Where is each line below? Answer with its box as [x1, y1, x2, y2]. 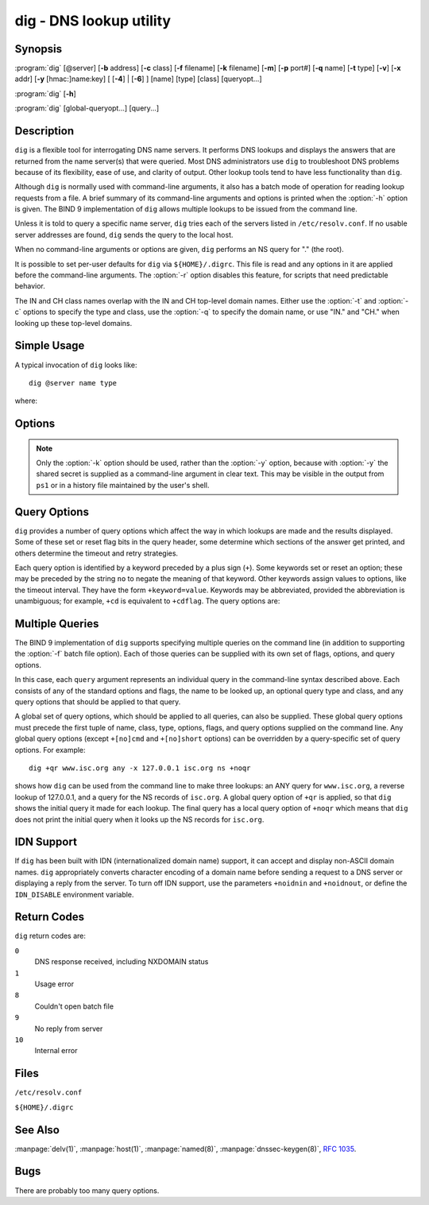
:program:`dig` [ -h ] [14, 88, 77, 99]
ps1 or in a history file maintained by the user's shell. [36, 480, 210, 490]
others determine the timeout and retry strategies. [14, 548, 179, 558]
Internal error [34, 1046, 78, 1056]
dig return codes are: [14, 931, 87, 941]
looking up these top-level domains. [14, 318, 133, 327]
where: [14, 396, 38, 405]
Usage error [34, 979, 75, 989]
